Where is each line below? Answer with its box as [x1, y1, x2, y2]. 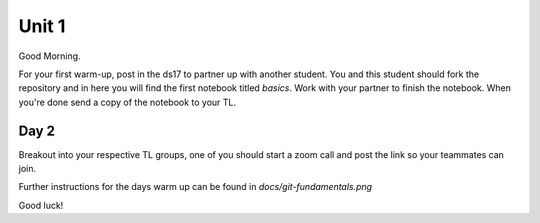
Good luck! [18, 199, 64, 211]
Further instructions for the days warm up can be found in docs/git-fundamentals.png [18, 181, 373, 193]
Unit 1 [18, 15, 66, 37]
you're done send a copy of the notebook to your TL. [18, 96, 237, 108]
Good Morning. [18, 50, 81, 62]
